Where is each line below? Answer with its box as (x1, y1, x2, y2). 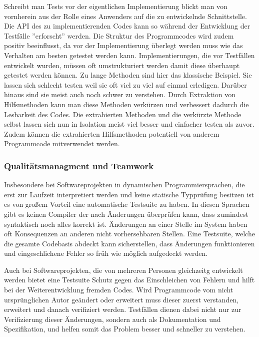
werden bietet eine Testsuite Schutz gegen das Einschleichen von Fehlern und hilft (4, 274, 255, 285)
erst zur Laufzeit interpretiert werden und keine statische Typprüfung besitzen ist (4, 189, 254, 199)
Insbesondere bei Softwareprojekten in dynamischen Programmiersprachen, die (4, 179, 245, 190)
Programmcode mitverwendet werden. (4, 138, 120, 149)
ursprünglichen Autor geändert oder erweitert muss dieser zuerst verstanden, (4, 294, 239, 304)
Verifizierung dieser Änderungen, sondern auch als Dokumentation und (4, 313, 221, 324)
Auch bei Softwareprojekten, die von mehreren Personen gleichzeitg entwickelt (4, 264, 243, 275)
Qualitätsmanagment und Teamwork (4, 159, 154, 172)
